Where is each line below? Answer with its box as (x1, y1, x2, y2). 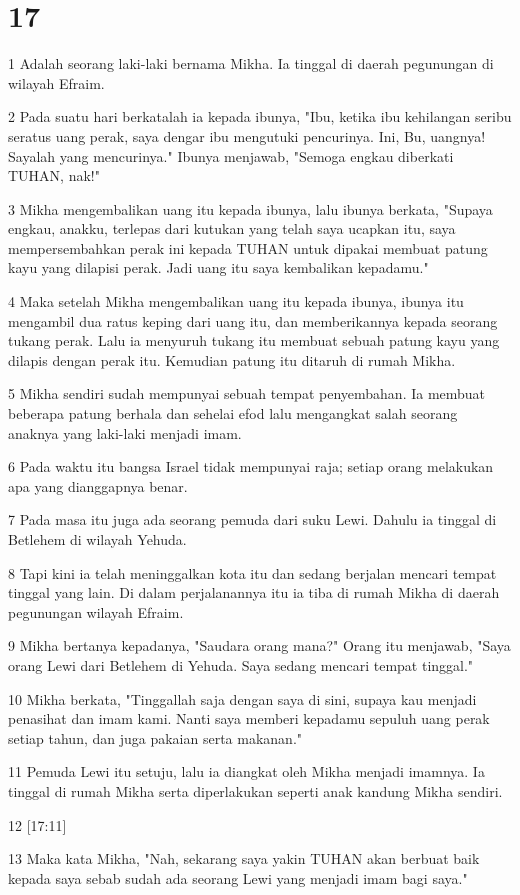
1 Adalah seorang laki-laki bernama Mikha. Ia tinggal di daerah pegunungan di (8, 53, 494, 74)
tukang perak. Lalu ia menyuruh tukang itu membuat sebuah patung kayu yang (8, 330, 500, 351)
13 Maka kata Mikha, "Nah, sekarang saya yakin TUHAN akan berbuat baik (8, 848, 480, 869)
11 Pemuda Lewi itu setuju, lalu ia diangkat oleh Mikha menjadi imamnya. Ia (8, 761, 485, 782)
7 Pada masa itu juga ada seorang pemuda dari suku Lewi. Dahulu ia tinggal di (8, 509, 497, 530)
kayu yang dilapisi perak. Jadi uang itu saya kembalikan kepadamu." (8, 257, 429, 278)
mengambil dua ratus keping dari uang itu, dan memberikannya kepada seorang (8, 310, 498, 331)
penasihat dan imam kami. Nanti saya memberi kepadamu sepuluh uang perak (8, 708, 490, 729)
